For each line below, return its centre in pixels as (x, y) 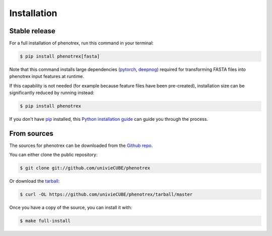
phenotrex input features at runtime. (47, 76)
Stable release (32, 31)
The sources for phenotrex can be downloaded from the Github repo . (81, 145)
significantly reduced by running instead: (52, 93)
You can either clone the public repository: (53, 155)
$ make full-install (45, 221)
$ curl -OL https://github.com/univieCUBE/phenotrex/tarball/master (106, 194)
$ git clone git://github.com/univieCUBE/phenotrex (85, 168)
